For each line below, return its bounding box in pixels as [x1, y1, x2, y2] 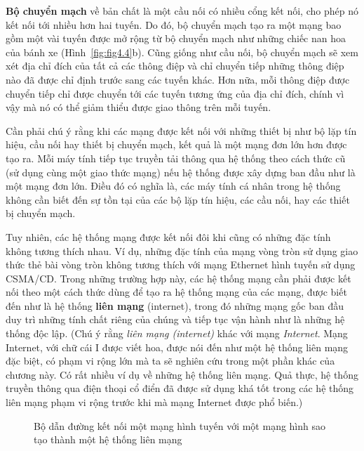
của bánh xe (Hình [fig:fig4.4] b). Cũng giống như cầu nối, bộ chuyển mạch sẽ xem [6, 44, 358, 59]
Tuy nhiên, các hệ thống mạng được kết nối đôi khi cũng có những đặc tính [6, 229, 331, 244]
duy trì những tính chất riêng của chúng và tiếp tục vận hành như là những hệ [6, 312, 345, 327]
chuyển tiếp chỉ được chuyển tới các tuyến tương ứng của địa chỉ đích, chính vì [6, 86, 344, 100]
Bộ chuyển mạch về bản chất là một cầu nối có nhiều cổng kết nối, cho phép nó [6, 4, 358, 18]
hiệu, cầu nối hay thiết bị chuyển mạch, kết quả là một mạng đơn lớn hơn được [6, 137, 347, 152]
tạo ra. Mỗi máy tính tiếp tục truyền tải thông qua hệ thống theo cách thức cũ [6, 150, 346, 165]
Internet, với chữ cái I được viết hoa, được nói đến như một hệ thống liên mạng [6, 339, 349, 354]
